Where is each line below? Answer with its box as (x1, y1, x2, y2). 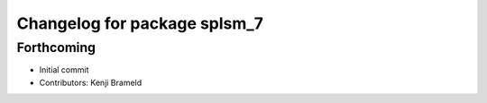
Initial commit (39, 64, 89, 75)
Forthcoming (16, 39, 96, 56)
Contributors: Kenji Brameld (39, 77, 142, 88)
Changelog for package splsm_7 (16, 13, 263, 33)
